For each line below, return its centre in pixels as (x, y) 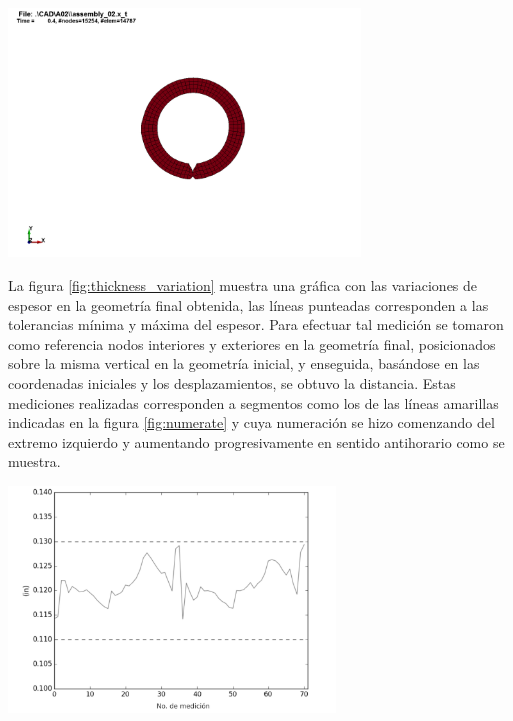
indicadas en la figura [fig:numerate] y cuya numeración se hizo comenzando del (251, 422)
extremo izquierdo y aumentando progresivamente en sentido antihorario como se (256, 441)
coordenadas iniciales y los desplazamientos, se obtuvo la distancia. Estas (232, 383)
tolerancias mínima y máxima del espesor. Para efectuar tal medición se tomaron (256, 324)
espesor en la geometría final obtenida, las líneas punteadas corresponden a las (248, 304)
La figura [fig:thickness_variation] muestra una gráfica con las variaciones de (243, 285)
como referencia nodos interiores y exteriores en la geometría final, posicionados (252, 343)
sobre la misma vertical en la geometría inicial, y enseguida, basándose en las (244, 363)
